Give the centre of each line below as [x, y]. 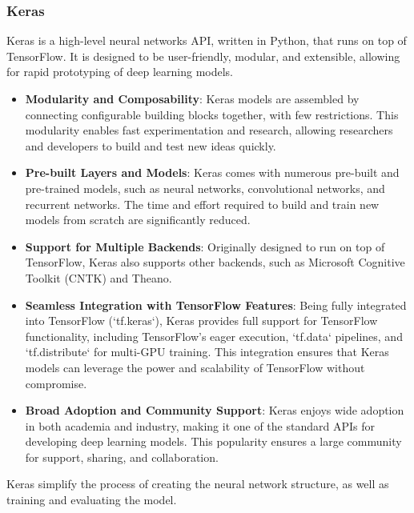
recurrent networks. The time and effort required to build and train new [202, 204]
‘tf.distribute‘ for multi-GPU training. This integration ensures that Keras [207, 352]
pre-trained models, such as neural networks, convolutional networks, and [205, 188]
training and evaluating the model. [92, 500]
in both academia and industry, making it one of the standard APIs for [200, 425]
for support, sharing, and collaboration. [122, 457]
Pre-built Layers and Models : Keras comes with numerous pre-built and [212, 172]
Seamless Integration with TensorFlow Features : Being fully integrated [216, 305]
